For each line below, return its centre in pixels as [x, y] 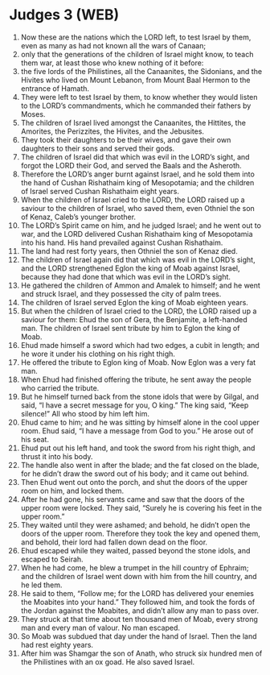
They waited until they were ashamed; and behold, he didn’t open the [135, 524]
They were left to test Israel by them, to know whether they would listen [139, 97]
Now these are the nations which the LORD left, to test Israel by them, [136, 37]
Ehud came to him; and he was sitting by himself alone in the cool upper [140, 422]
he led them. [41, 585]
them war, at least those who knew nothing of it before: [112, 63]
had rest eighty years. [57, 644]
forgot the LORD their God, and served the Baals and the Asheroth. [131, 165]
